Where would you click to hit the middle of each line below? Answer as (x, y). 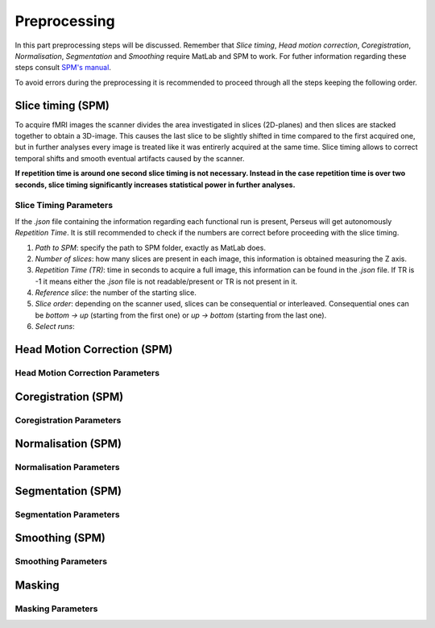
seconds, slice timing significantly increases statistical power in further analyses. (155, 185)
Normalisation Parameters (67, 468)
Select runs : (55, 326)
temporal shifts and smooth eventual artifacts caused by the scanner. (130, 158)
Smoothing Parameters (61, 562)
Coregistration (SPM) (69, 396)
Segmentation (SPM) (68, 491)
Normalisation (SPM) (68, 444)
